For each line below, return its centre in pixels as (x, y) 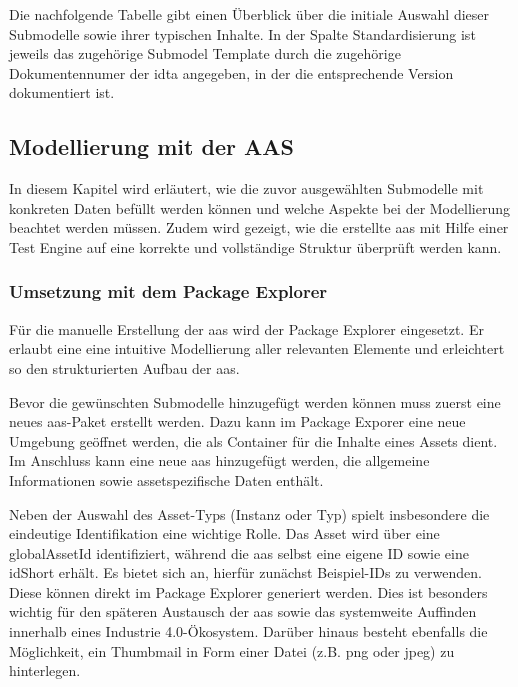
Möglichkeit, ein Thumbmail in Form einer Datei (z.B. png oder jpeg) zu (232, 650)
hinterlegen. (45, 670)
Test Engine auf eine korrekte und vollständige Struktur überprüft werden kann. (255, 246)
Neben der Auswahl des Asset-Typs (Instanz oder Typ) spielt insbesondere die (249, 513)
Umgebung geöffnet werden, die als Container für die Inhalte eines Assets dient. (253, 440)
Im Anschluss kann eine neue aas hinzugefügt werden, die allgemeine (219, 460)
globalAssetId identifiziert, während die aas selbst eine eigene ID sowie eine (239, 552)
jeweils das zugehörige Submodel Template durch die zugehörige (205, 53)
